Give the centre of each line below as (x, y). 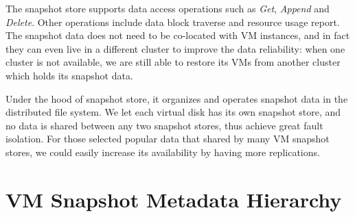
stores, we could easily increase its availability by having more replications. (163, 152)
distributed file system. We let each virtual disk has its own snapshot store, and (173, 112)
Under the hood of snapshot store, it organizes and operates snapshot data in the (177, 98)
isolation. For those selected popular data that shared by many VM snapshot (168, 139)
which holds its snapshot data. (69, 75)
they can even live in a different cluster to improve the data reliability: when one (175, 48)
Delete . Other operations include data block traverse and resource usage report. (173, 22)
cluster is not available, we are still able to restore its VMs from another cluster (173, 62)
